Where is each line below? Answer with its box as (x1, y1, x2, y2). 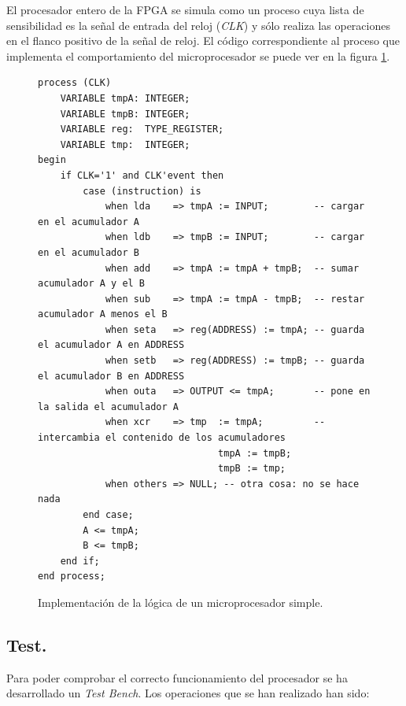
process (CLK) (38, 77, 112, 89)
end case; (83, 509, 134, 520)
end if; (60, 555, 100, 567)
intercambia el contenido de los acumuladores (38, 432, 286, 444)
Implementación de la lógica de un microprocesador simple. (38, 593, 323, 610)
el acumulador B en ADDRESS (38, 370, 185, 382)
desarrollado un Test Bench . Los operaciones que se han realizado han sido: (6, 685, 370, 701)
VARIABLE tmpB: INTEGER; (60, 108, 190, 120)
